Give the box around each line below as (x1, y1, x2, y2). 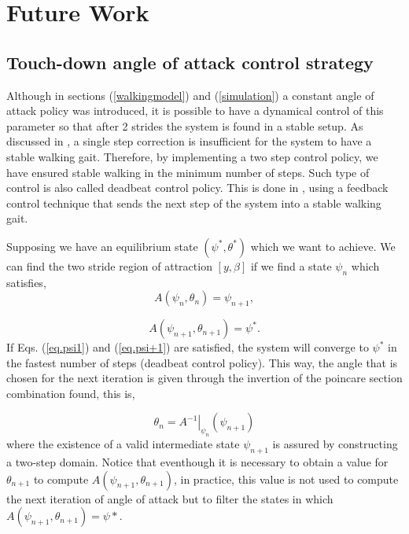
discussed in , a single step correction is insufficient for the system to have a (6, 133, 372, 149)
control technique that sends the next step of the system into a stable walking (6, 194, 381, 211)
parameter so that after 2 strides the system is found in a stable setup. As (6, 117, 363, 134)
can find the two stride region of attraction (6, 257, 212, 274)
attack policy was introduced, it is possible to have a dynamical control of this (6, 102, 384, 119)
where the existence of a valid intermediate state (6, 436, 240, 452)
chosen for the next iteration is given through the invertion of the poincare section (6, 370, 403, 386)
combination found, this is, (6, 385, 135, 401)
